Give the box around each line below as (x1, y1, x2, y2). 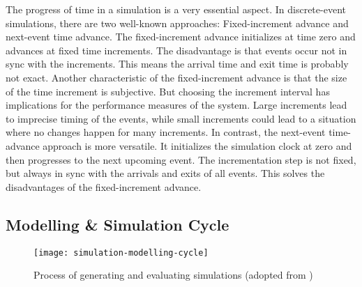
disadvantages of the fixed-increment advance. (6, 179, 202, 194)
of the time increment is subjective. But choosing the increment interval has (6, 84, 330, 98)
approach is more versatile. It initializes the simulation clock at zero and (43, 138, 352, 153)
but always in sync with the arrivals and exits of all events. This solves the (6, 166, 325, 180)
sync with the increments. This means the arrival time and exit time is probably (6, 56, 349, 71)
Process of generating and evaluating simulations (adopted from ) (33, 267, 313, 282)
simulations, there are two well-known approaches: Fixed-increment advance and (6, 15, 349, 30)
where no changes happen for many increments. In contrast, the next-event (6, 125, 326, 139)
